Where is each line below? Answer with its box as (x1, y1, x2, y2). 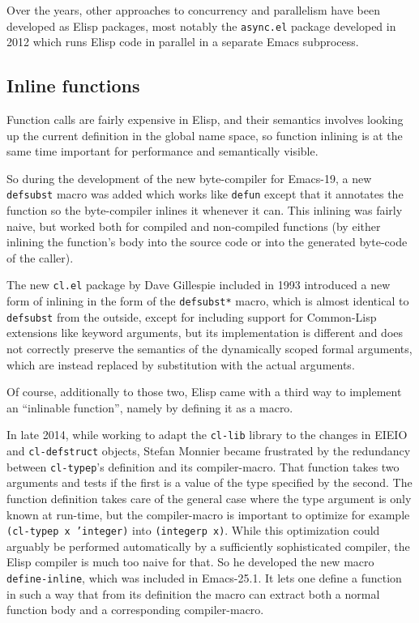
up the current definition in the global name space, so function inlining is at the (6, 126, 403, 143)
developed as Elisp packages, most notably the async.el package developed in (6, 17, 396, 34)
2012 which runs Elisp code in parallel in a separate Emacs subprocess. (6, 33, 359, 50)
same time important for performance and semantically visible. (6, 143, 319, 160)
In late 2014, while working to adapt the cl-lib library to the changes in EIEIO (6, 426, 408, 443)
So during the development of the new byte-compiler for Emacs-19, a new (6, 169, 372, 186)
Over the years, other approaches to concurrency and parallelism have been (6, 2, 380, 18)
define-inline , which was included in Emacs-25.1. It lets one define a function (6, 569, 402, 586)
